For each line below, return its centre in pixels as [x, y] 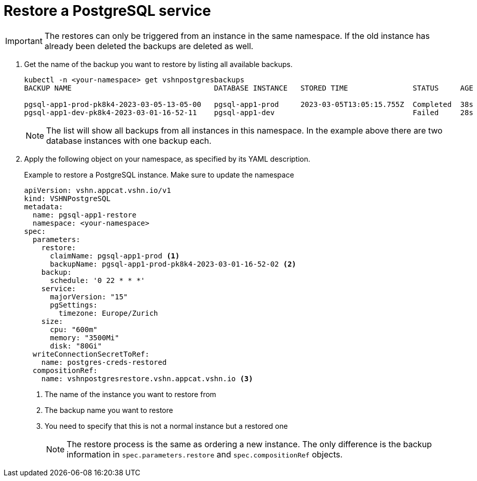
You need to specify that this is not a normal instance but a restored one [166, 426]
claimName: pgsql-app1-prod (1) [115, 256]
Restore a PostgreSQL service [107, 11]
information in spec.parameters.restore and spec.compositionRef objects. [205, 454]
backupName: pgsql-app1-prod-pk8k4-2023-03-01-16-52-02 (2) [173, 264]
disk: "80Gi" [76, 346]
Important [24, 41]
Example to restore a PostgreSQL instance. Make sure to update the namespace [159, 174]
